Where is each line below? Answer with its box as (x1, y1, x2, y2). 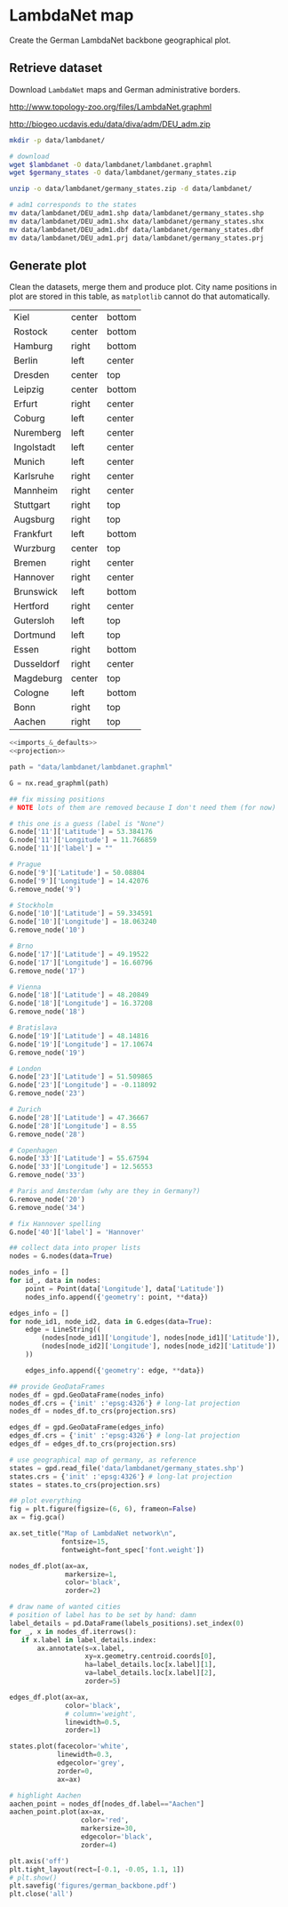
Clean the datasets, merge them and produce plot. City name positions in (9, 282, 277, 292)
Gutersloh (13, 614, 55, 627)
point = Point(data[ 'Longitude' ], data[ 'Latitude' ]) (25, 1284, 225, 1294)
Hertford (13, 600, 49, 613)
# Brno (9, 941, 34, 951)
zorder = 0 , (56, 1767, 93, 1775)
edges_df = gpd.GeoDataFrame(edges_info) (9, 1423, 165, 1432)
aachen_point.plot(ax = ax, (9, 1807, 105, 1816)
